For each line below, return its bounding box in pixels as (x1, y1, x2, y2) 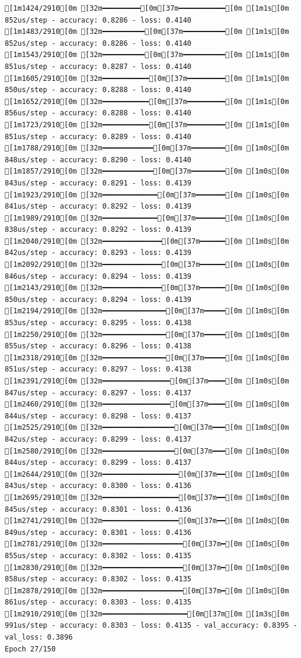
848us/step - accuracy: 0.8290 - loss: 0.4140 (5, 155, 191, 164)
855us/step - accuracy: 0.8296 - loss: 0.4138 (5, 342, 191, 351)
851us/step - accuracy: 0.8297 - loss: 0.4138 (5, 365, 191, 374)
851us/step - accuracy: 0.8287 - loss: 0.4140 (5, 62, 191, 71)
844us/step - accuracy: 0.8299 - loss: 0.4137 (5, 458, 191, 467)
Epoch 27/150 (5, 644, 56, 653)
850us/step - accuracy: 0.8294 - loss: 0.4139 (5, 295, 191, 304)
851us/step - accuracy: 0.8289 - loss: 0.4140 (5, 132, 191, 141)
